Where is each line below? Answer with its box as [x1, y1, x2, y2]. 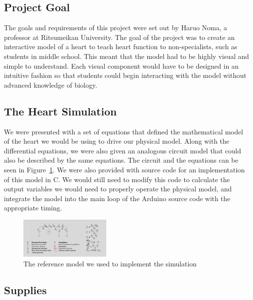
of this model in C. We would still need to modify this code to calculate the [4, 174, 230, 184]
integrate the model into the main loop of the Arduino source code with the [4, 193, 231, 203]
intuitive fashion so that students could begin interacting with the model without [4, 70, 247, 80]
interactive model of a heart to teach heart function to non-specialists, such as [4, 41, 237, 52]
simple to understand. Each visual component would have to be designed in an [4, 60, 239, 71]
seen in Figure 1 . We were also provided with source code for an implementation [4, 164, 245, 174]
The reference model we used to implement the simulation [23, 259, 197, 269]
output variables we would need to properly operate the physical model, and [4, 184, 232, 194]
